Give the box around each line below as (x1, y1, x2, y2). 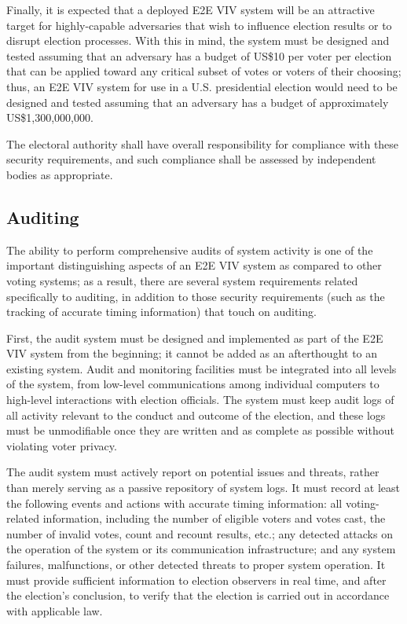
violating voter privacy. (6, 437, 117, 453)
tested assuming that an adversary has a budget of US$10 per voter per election (6, 47, 392, 64)
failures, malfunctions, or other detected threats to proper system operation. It (6, 556, 386, 573)
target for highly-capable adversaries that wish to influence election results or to (6, 17, 392, 33)
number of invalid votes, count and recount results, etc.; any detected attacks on (6, 525, 393, 541)
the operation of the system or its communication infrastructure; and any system (6, 541, 396, 557)
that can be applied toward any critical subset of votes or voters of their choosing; (6, 63, 401, 79)
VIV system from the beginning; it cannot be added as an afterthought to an (6, 345, 378, 362)
